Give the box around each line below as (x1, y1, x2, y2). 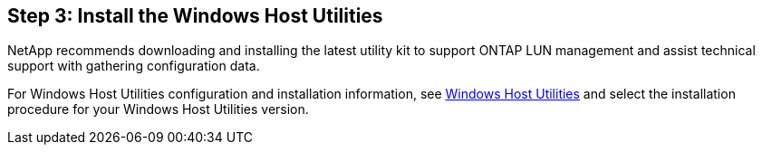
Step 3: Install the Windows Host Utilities (7, 5, 383, 27)
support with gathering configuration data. (7, 58, 260, 74)
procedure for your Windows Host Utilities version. (7, 101, 309, 118)
